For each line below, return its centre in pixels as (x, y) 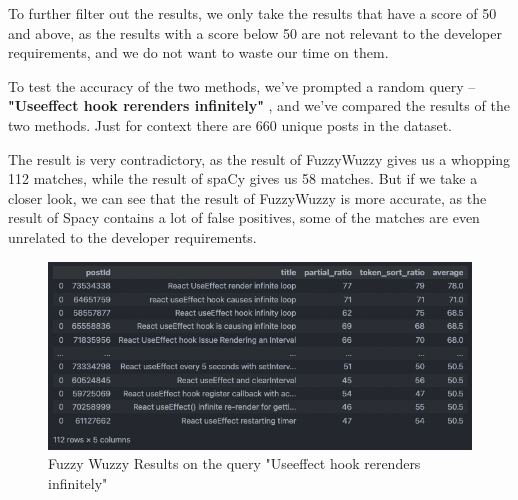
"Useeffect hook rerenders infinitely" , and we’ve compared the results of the (259, 105)
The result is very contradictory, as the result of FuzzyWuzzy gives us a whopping (259, 158)
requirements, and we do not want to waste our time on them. (198, 52)
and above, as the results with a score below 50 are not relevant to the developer (255, 32)
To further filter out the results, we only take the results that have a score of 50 (252, 13)
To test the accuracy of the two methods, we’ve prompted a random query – (242, 85)
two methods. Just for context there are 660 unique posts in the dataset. (230, 124)
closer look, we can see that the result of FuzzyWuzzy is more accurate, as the (247, 197)
